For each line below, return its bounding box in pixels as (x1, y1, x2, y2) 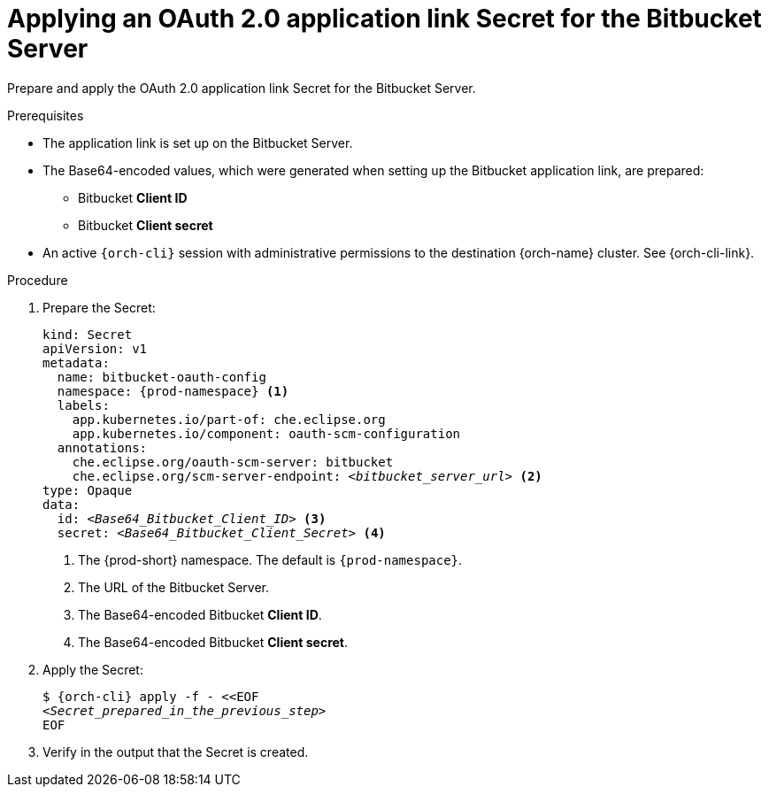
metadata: (42, 355, 110, 370)
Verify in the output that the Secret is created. (42, 744, 309, 759)
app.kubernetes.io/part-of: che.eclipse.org (72, 412, 386, 427)
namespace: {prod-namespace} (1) (57, 383, 289, 398)
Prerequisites (7, 107, 84, 123)
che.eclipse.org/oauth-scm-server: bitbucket (72, 454, 394, 469)
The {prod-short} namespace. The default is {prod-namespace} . (78, 551, 463, 567)
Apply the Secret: (42, 661, 143, 677)
